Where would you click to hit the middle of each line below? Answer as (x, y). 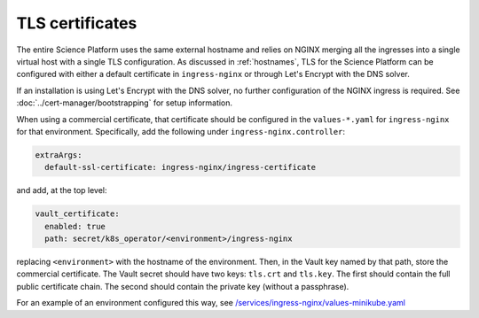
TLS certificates (77, 23)
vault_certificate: (77, 214)
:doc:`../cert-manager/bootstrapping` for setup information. (125, 103)
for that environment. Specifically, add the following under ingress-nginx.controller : (181, 131)
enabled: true (75, 226)
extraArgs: (59, 155)
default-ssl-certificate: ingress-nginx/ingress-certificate (181, 167)
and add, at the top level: (62, 190)
